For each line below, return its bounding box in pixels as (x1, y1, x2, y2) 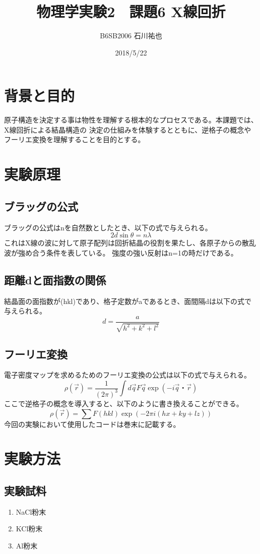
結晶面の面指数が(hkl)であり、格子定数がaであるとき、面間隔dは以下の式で (4, 295, 251, 306)
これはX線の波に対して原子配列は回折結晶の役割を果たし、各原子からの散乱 (4, 237, 256, 248)
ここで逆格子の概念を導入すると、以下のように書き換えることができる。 (4, 398, 243, 408)
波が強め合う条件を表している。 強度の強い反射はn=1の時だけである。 (4, 247, 238, 258)
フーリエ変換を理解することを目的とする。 (4, 134, 145, 145)
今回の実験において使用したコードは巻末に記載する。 (4, 418, 180, 429)
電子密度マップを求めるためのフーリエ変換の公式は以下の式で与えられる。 (4, 370, 251, 380)
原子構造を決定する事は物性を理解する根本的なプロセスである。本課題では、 (4, 114, 258, 125)
